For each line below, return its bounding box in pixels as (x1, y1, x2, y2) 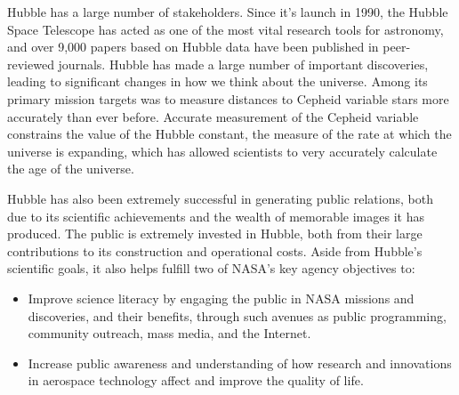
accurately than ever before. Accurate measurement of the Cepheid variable (7, 107, 419, 125)
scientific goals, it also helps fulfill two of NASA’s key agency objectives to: (7, 259, 415, 278)
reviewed (7, 54, 54, 73)
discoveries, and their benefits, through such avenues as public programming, (28, 306, 447, 325)
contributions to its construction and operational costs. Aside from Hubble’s (7, 241, 423, 260)
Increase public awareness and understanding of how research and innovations (28, 353, 452, 372)
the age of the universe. (7, 159, 134, 178)
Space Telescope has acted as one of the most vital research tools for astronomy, (7, 20, 444, 38)
